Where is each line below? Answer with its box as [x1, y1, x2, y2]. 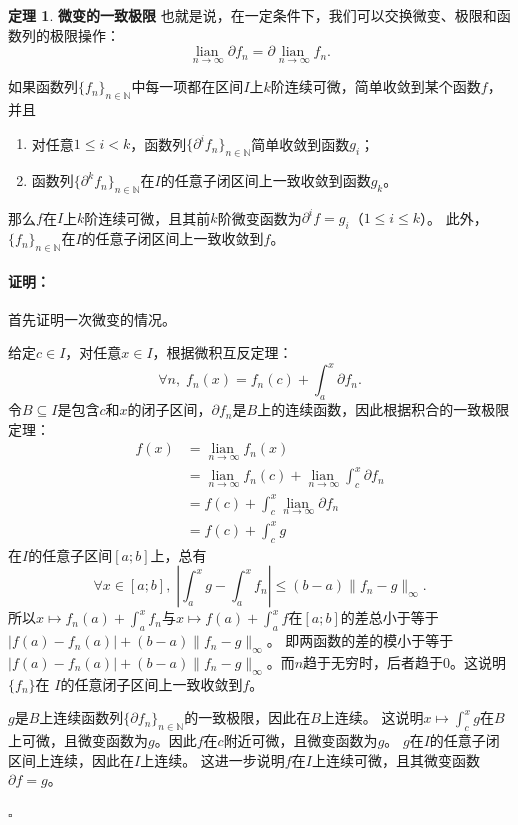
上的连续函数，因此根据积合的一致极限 [257, 399, 510, 420]
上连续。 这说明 [320, 707, 424, 728]
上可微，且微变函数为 [8, 730, 148, 751]
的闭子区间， [127, 399, 212, 420]
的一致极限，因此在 [184, 707, 311, 728]
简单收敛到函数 [251, 133, 350, 154]
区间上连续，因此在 [8, 749, 134, 770]
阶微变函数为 [217, 207, 302, 228]
